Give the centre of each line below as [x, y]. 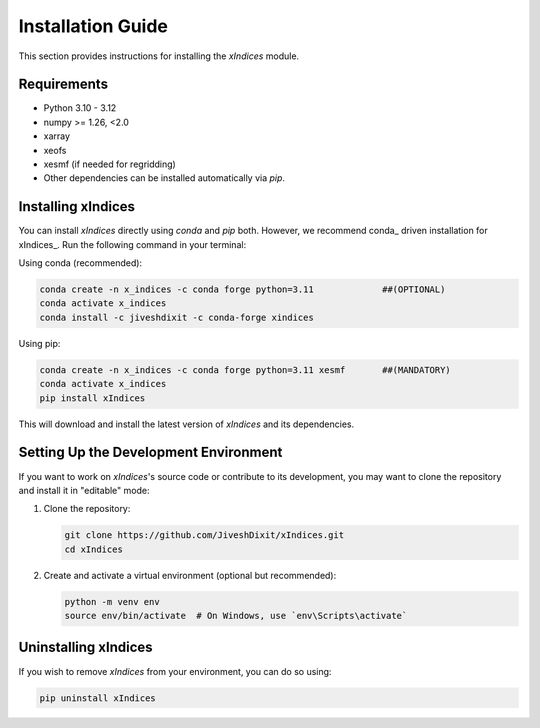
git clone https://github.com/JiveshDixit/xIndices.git [204, 535]
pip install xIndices [92, 398]
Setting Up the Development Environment [150, 452]
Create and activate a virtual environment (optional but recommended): [190, 575]
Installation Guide [93, 26]
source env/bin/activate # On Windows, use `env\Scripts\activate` [236, 616]
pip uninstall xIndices [98, 698]
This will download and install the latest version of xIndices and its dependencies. [186, 424]
